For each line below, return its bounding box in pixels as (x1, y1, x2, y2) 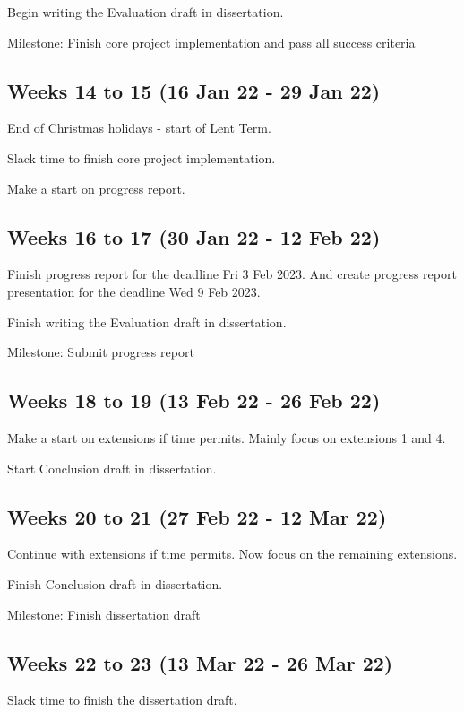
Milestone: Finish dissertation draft (7, 604, 201, 623)
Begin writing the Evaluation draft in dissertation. (7, 3, 284, 21)
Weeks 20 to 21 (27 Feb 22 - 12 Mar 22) (7, 502, 387, 530)
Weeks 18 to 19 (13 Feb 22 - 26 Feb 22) (7, 386, 381, 414)
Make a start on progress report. (7, 178, 185, 197)
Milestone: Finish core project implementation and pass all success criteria (7, 32, 416, 51)
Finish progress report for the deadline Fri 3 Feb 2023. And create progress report (7, 265, 457, 283)
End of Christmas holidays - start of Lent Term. (7, 118, 271, 137)
